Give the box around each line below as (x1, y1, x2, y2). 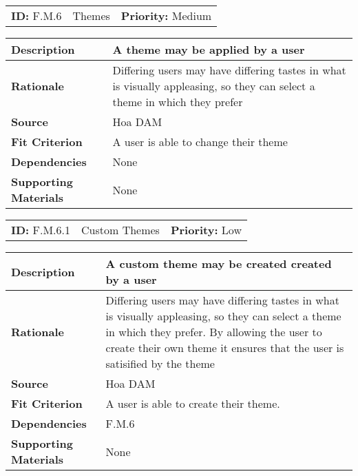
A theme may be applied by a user (112, 41, 305, 57)
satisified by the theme (105, 355, 215, 371)
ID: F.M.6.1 (11, 222, 70, 238)
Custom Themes (81, 222, 160, 238)
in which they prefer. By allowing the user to (105, 324, 322, 340)
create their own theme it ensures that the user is (105, 340, 344, 355)
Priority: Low (170, 222, 242, 238)
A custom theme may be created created (105, 256, 332, 271)
